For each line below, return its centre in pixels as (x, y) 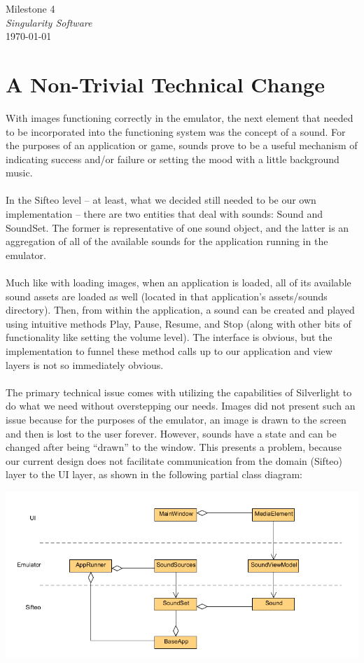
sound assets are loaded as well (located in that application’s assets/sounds (167, 296)
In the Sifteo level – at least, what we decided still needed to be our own (161, 200)
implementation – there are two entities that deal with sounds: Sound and (164, 214)
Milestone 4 (30, 8)
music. (19, 173)
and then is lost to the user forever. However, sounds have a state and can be (171, 433)
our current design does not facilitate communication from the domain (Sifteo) (174, 460)
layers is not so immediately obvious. (85, 364)
